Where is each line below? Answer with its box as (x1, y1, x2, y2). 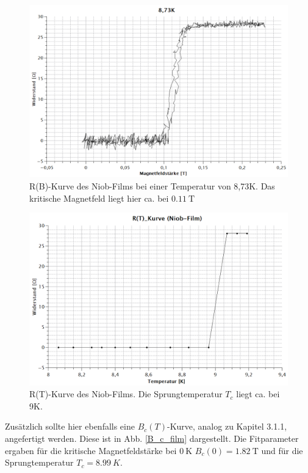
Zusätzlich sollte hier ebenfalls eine (5, 420, 135, 433)
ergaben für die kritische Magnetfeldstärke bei (5, 444, 177, 457)
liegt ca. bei (236, 387, 280, 400)
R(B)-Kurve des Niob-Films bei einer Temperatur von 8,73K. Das (29, 179, 275, 192)
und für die (261, 444, 303, 457)
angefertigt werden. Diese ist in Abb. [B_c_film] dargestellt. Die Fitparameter (5, 431, 299, 444)
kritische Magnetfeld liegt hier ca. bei (29, 191, 169, 204)
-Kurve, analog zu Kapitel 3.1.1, (167, 420, 287, 433)
